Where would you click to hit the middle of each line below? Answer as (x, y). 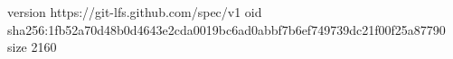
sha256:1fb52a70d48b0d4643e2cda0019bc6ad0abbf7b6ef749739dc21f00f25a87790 (226, 29)
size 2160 (32, 47)
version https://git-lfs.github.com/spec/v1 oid (135, 12)
